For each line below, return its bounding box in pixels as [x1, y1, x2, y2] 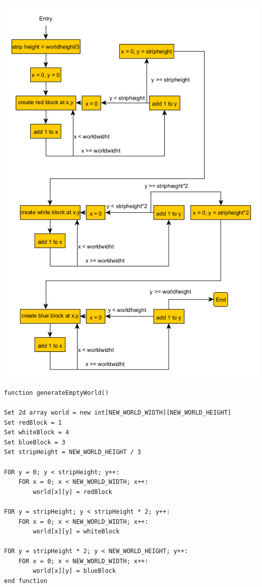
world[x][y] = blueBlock [33, 567, 116, 575]
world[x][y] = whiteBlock [33, 528, 120, 535]
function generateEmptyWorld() [4, 389, 109, 396]
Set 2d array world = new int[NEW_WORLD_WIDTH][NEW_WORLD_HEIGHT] [4, 409, 232, 416]
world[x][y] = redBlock [33, 488, 112, 495]
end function [4, 577, 47, 585]
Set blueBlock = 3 [4, 438, 65, 446]
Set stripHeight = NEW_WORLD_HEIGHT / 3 [4, 448, 142, 456]
